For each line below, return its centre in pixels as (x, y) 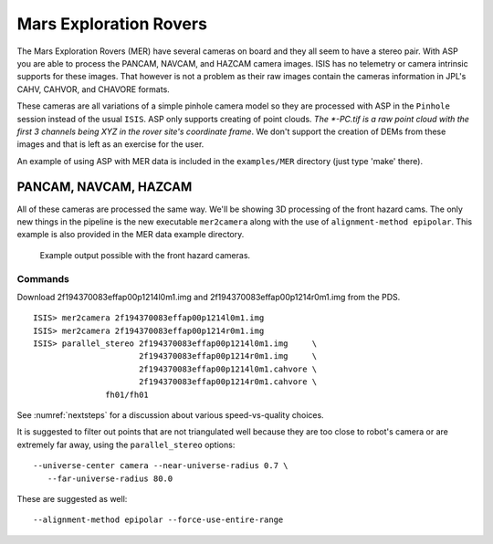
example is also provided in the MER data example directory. (131, 235)
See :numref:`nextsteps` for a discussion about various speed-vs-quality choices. (170, 415)
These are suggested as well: (72, 498)
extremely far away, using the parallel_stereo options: (126, 445)
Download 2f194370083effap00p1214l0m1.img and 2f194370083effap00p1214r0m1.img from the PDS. (209, 297)
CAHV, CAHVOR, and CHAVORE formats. (94, 89)
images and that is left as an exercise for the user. (110, 144)
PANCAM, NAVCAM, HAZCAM (105, 187)
